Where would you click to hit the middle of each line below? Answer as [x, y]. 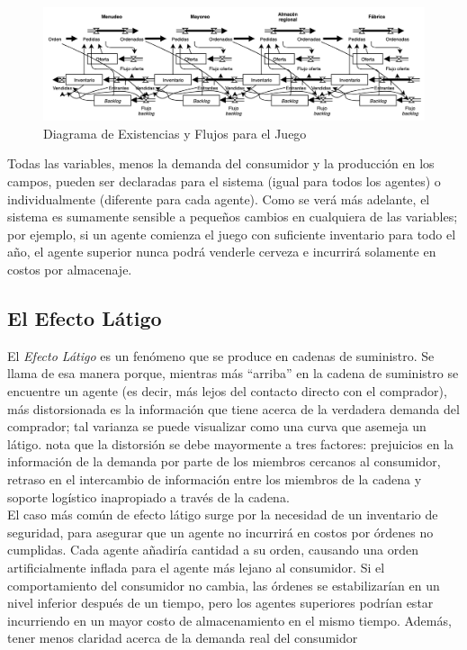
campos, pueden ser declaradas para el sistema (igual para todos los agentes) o [224, 181]
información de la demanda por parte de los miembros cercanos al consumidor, [224, 461]
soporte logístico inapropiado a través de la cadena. [148, 497]
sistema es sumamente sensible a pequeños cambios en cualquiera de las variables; [233, 217]
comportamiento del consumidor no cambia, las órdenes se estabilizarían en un [224, 585]
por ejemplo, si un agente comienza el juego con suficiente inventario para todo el [232, 234]
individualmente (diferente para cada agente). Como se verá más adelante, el [219, 199]
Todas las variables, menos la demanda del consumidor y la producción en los [221, 163]
